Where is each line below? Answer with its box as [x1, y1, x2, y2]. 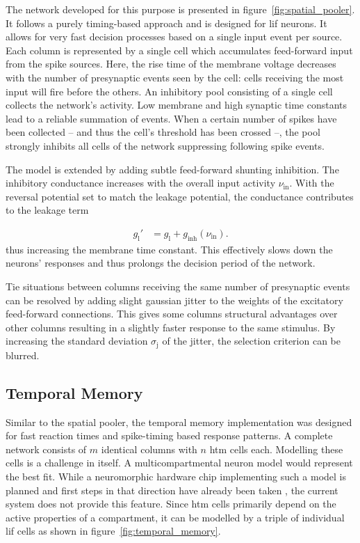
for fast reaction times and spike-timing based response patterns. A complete [6, 428, 333, 443]
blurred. [6, 347, 40, 362]
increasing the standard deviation [6, 333, 148, 348]
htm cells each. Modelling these [209, 441, 343, 456]
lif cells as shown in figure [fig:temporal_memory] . [6, 524, 221, 538]
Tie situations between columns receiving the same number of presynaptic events [6, 278, 350, 293]
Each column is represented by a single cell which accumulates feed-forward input [6, 42, 353, 57]
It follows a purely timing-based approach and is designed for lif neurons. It [6, 15, 327, 30]
